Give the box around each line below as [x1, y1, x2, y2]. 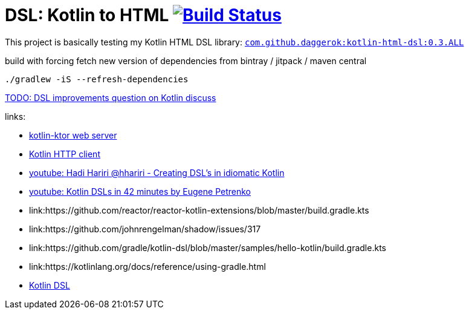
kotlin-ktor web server [29, 129, 117, 140]
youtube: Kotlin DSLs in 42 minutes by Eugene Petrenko [29, 186, 251, 197]
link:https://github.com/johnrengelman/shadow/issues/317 [29, 223, 261, 234]
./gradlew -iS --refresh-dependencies [5, 74, 189, 84]
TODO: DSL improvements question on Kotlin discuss [5, 92, 216, 103]
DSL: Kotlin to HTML [5, 5, 169, 25]
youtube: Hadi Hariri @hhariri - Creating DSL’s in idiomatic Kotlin [29, 167, 285, 178]
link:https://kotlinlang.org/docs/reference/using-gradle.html [29, 261, 266, 272]
